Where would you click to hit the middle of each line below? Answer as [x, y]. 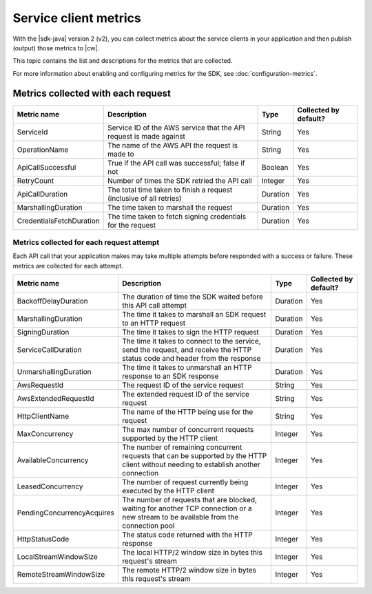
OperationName [43, 150]
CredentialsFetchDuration [58, 221]
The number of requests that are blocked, [189, 500]
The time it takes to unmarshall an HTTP [187, 368]
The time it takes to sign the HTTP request [190, 333]
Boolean [275, 167]
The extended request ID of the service [185, 395]
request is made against [146, 136]
